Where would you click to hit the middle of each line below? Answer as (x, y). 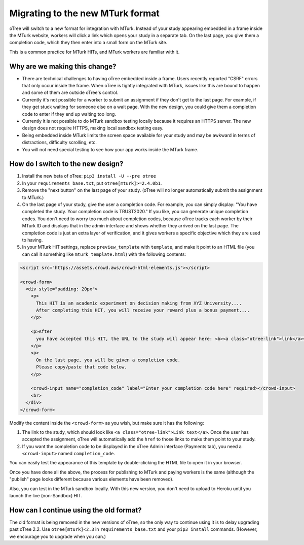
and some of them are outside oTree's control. (70, 93)
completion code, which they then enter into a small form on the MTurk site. (88, 43)
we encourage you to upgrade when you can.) (58, 536)
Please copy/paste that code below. (82, 367)
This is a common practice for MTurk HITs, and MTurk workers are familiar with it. (94, 52)
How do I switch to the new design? (66, 164)
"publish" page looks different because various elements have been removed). (91, 479)
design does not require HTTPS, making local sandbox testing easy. (93, 128)
